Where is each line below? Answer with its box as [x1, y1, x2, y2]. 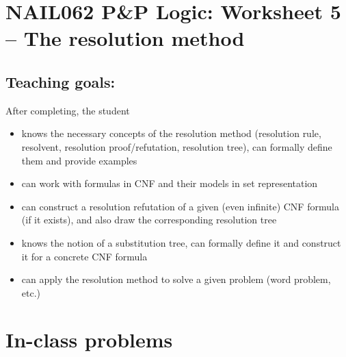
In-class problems [5, 325, 173, 354]
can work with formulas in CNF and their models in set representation [21, 176, 318, 190]
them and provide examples [21, 153, 137, 167]
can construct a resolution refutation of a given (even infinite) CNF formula [21, 199, 339, 213]
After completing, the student [5, 103, 130, 117]
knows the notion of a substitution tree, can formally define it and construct [21, 235, 341, 249]
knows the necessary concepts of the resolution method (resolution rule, [21, 126, 321, 140]
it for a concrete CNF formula [21, 249, 148, 263]
